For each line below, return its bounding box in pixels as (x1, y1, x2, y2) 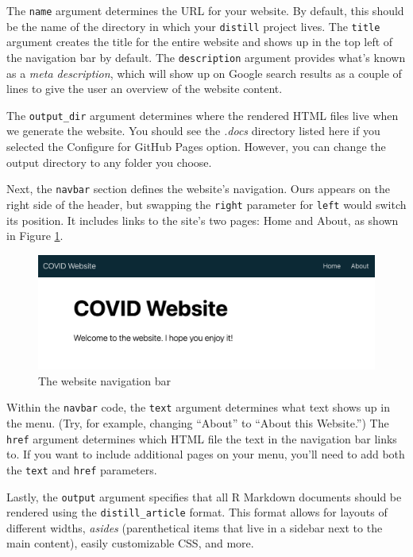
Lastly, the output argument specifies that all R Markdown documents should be (6, 488, 402, 505)
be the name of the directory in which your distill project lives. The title (6, 17, 380, 34)
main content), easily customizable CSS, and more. (6, 535, 254, 551)
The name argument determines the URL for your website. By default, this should (6, 2, 404, 18)
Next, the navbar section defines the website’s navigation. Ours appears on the (6, 180, 390, 197)
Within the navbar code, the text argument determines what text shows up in (6, 399, 390, 416)
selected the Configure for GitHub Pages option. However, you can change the (6, 138, 386, 154)
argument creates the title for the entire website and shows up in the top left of (6, 33, 393, 50)
